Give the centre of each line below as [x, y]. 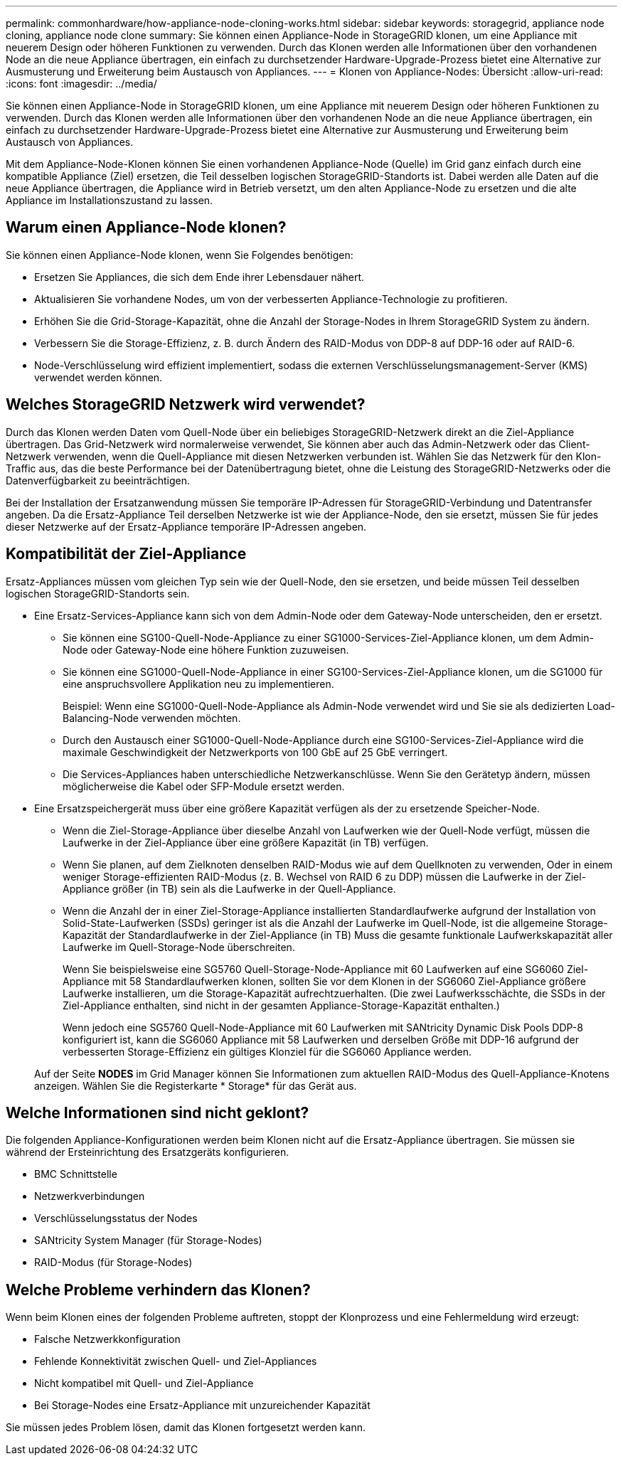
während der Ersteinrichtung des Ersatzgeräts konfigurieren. [148, 1152]
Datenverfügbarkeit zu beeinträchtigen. [98, 480]
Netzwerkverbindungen [90, 1196]
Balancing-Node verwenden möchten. [152, 718]
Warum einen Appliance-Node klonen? [146, 228]
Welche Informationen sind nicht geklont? [158, 1112]
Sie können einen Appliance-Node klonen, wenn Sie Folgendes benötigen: [180, 255]
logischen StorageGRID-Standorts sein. [98, 593]
